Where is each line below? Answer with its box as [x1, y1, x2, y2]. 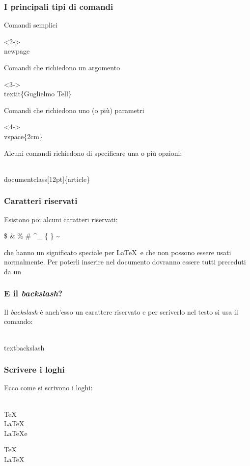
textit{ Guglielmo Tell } [4, 88, 72, 99]
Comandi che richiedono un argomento [4, 62, 120, 72]
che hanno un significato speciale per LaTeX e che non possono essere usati [4, 247, 231, 257]
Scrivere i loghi [4, 363, 65, 376]
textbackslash [4, 342, 45, 352]
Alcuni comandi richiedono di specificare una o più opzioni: [4, 147, 182, 158]
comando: [4, 316, 33, 326]
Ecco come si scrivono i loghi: [4, 382, 93, 393]
